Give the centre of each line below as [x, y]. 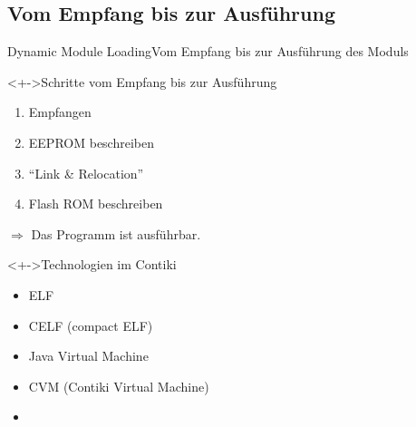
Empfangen [60, 112]
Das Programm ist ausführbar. [116, 233]
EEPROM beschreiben [91, 142]
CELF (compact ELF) [91, 325]
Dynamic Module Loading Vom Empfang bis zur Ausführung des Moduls [208, 51]
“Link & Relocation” [86, 173]
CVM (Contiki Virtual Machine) [119, 386]
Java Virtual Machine [88, 356]
